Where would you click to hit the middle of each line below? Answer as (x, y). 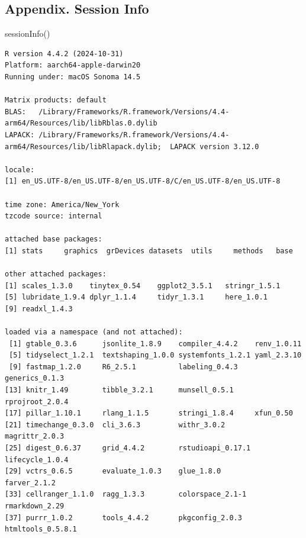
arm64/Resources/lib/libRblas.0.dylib (81, 123)
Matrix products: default (56, 100)
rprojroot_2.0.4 (37, 402)
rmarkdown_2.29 (35, 506)
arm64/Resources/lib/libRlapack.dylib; (83, 146)
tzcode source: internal (54, 216)
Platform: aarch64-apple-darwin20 (73, 65)
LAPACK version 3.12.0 (215, 146)
